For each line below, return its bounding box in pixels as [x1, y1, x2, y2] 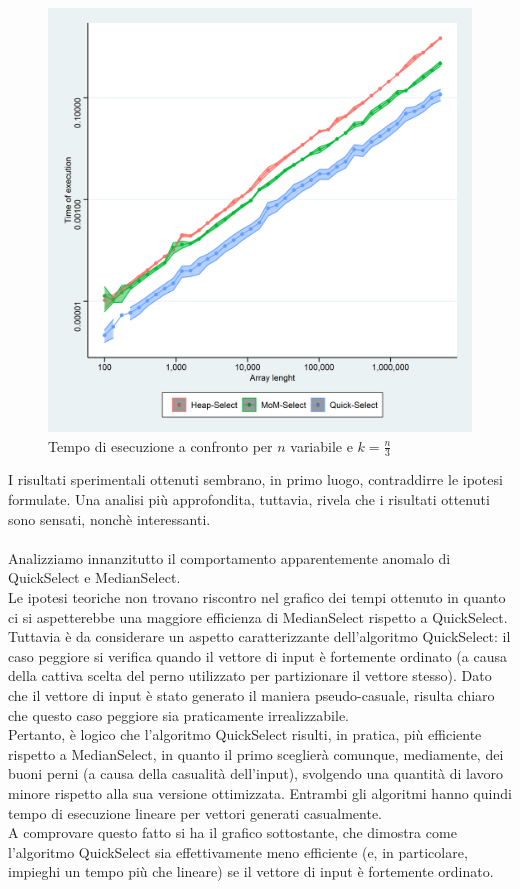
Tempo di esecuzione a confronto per [48, 435, 273, 456]
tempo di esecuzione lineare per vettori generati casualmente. [8, 802, 382, 823]
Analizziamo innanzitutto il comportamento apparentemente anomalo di [8, 547, 451, 568]
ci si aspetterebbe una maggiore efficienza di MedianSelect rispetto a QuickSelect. [8, 606, 508, 627]
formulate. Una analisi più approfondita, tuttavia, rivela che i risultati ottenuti [8, 489, 490, 510]
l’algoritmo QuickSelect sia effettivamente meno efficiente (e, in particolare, [8, 841, 468, 862]
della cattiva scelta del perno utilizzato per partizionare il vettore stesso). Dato [8, 665, 492, 686]
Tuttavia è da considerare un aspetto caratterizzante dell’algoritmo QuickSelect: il [8, 626, 511, 647]
